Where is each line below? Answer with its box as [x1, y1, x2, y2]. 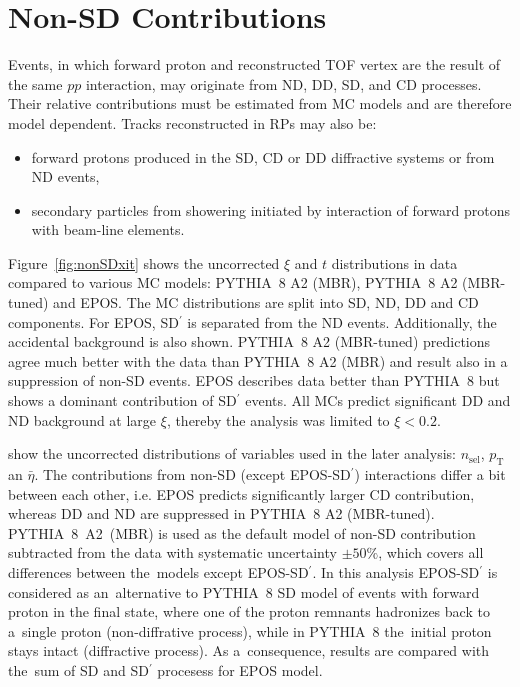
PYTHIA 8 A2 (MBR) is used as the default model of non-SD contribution [8, 522, 476, 543]
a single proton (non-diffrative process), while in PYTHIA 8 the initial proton [8, 620, 492, 641]
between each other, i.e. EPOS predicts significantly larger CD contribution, [8, 483, 475, 504]
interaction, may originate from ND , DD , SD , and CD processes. [85, 73, 482, 94]
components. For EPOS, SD [8, 311, 179, 332]
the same [8, 73, 63, 94]
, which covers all [378, 542, 484, 563]
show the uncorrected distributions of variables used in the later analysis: [8, 443, 456, 464]
